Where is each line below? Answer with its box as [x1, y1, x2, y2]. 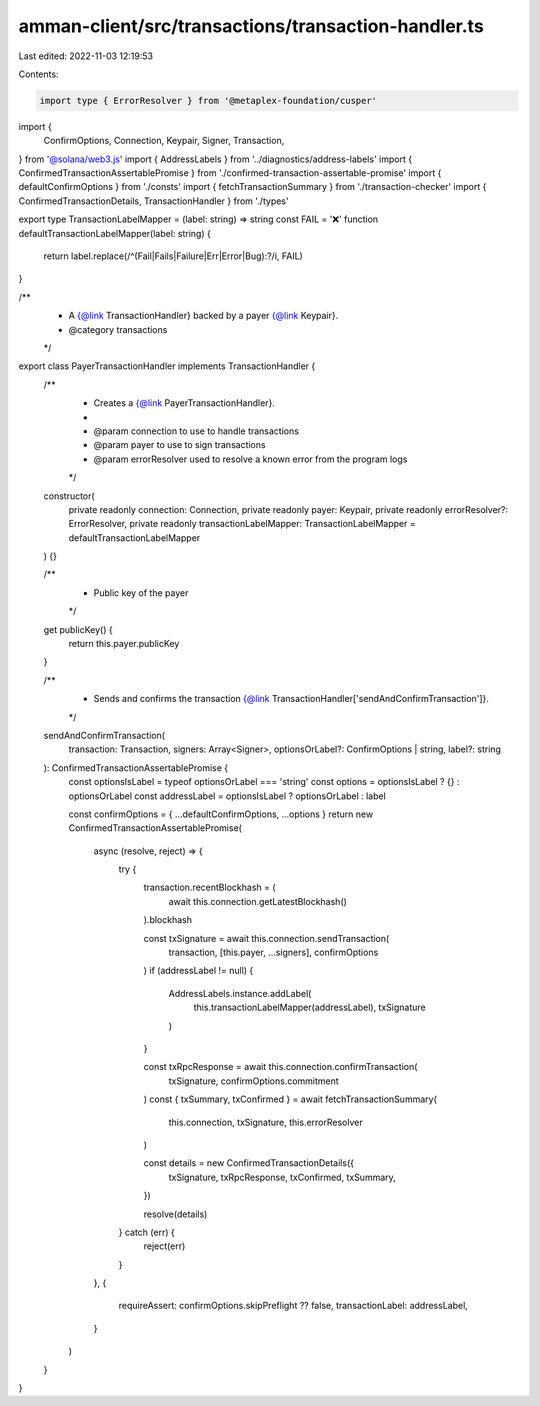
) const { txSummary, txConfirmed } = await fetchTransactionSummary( [143, 1093, 437, 1105]
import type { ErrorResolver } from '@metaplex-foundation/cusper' [39, 95, 378, 106]
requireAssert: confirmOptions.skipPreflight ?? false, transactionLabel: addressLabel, [118, 1300, 469, 1312]
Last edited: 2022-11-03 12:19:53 [18, 50, 154, 62]
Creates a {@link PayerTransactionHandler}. [93, 397, 275, 409]
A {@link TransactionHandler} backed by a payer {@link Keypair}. [68, 310, 339, 322]
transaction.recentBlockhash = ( [143, 881, 276, 894]
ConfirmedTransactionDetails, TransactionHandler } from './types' [18, 195, 289, 207]
